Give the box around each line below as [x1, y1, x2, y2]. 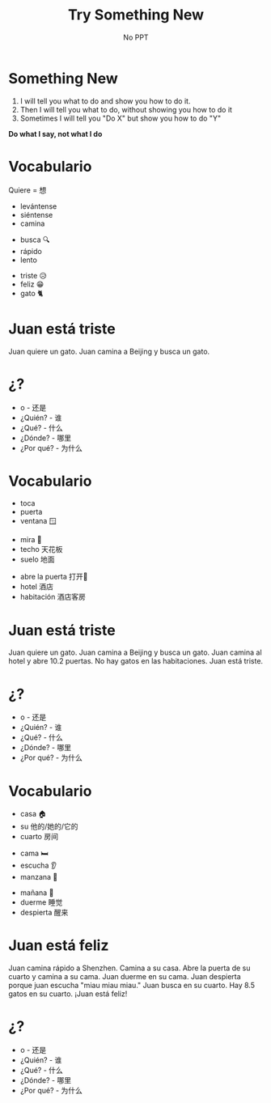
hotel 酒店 [19, 582, 54, 592]
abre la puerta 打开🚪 [19, 572, 88, 582]
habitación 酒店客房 [19, 592, 87, 602]
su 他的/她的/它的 [19, 821, 78, 831]
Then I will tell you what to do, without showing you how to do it [19, 104, 233, 114]
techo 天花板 [19, 545, 63, 554]
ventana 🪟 [19, 516, 57, 526]
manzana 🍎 [19, 872, 58, 882]
